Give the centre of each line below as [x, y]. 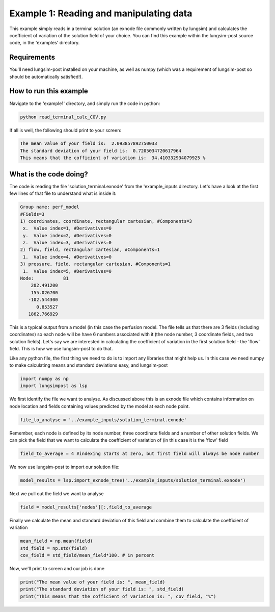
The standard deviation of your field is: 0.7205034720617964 [101, 151]
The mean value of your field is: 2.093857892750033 [89, 144]
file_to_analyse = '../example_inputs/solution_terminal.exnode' [103, 420]
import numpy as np [44, 378]
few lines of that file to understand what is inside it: [63, 193]
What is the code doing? [49, 174]
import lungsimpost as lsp [54, 386]
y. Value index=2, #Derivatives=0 [67, 235]
